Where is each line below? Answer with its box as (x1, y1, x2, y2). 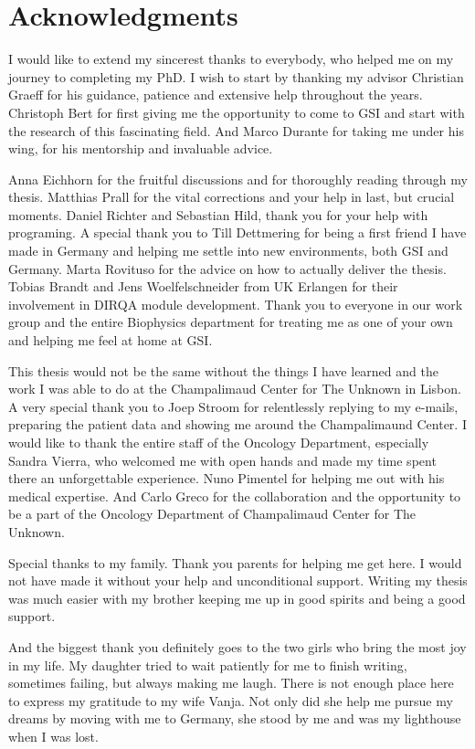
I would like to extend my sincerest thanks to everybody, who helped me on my (8, 49, 454, 69)
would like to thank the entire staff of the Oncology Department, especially (8, 433, 429, 451)
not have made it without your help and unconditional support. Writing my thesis (8, 571, 468, 590)
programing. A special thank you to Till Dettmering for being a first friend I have (8, 223, 467, 242)
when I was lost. (8, 726, 99, 745)
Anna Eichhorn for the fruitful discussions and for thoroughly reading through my (8, 169, 468, 188)
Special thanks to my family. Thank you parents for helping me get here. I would (8, 553, 462, 572)
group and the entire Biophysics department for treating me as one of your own (8, 312, 453, 332)
